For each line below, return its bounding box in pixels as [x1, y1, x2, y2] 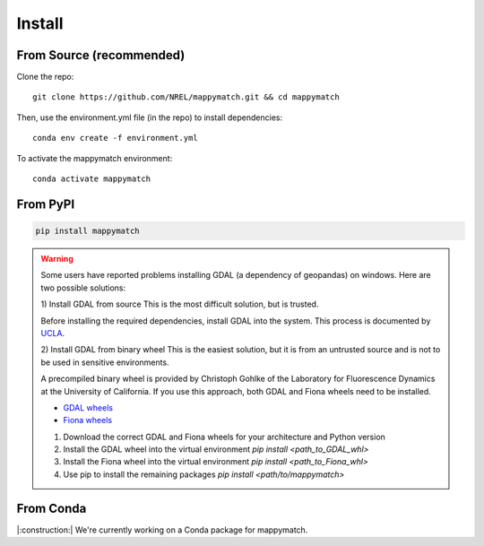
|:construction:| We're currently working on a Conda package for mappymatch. [16, 524, 308, 535]
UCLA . [40, 327, 65, 338]
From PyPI [16, 196, 75, 212]
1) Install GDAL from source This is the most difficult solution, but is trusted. [40, 299, 319, 309]
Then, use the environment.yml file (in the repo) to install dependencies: [16, 112, 282, 123]
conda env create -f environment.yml [32, 133, 199, 143]
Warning [40, 254, 73, 264]
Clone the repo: [16, 72, 74, 82]
